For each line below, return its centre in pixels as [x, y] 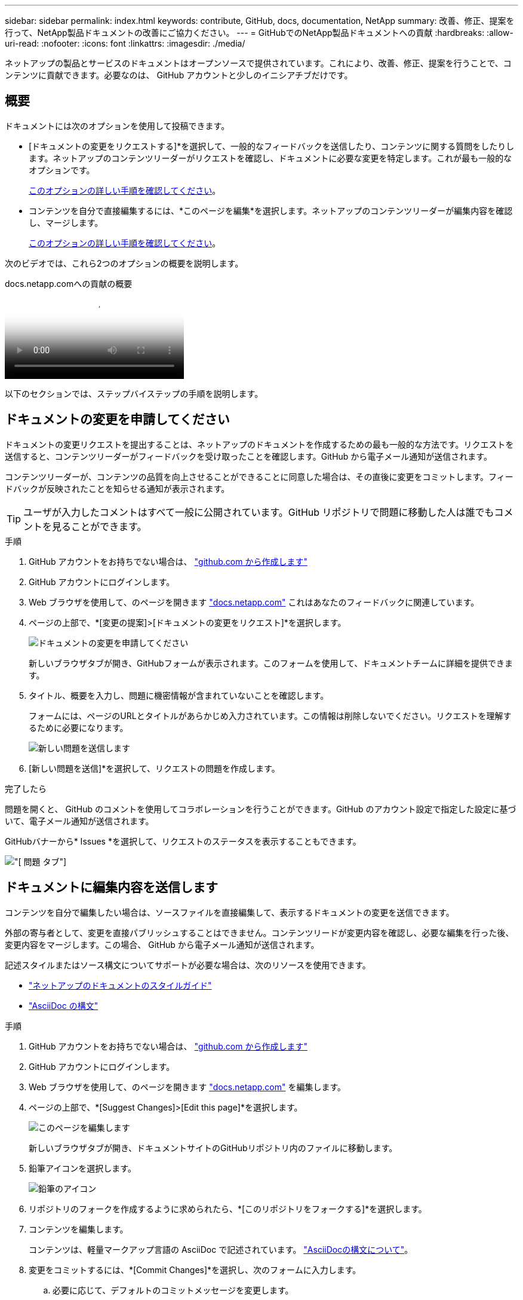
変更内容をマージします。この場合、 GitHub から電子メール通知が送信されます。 [162, 944]
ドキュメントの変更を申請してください [117, 420]
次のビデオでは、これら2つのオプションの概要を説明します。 [124, 263]
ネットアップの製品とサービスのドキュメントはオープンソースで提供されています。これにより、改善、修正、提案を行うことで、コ [258, 63]
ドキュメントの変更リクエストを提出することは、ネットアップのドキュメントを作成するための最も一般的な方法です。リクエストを [259, 444]
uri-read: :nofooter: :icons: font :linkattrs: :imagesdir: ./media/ [125, 43]
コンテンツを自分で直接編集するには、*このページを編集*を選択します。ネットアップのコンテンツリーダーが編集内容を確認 [271, 210]
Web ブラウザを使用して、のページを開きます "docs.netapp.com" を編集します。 [187, 1087]
